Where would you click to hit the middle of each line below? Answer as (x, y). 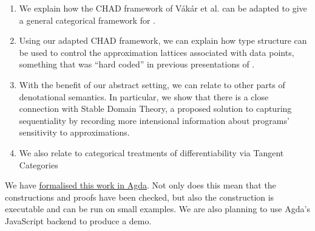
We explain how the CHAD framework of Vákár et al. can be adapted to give (163, 8)
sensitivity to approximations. (74, 132)
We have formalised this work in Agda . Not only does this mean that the (141, 185)
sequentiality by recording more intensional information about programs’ (154, 120)
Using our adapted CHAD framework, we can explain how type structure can (163, 40)
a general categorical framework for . (87, 20)
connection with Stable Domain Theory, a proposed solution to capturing (155, 109)
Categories (39, 164)
